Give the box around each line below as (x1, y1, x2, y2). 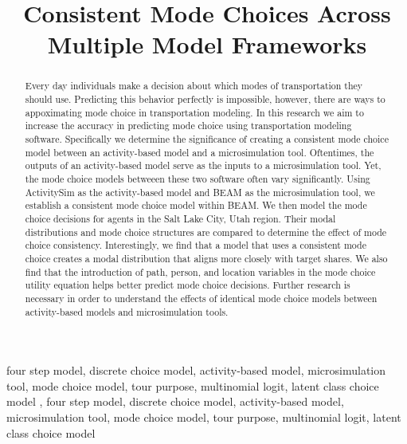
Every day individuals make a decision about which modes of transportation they (25, 79, 363, 92)
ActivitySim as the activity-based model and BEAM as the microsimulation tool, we (25, 185, 375, 198)
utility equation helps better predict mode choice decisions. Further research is (25, 278, 350, 292)
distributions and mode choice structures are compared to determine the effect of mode (25, 225, 387, 238)
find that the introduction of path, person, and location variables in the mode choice (25, 265, 376, 278)
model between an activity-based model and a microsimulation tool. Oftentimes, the (25, 145, 374, 159)
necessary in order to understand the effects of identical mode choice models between (25, 291, 378, 305)
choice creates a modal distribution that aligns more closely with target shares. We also (25, 251, 388, 265)
